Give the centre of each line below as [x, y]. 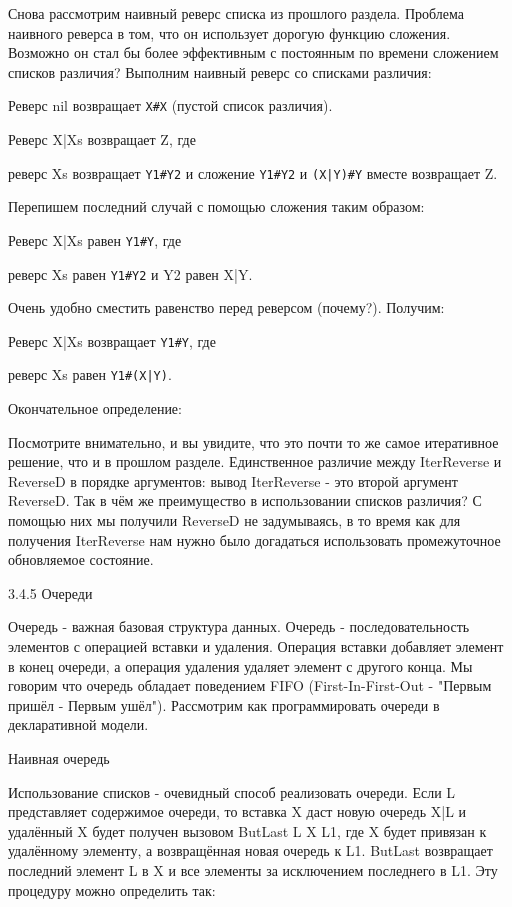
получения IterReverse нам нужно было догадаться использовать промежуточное [254, 539]
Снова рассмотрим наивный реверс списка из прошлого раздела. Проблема [236, 13]
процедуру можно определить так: [112, 889]
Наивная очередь [59, 758]
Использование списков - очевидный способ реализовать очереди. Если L [232, 791]
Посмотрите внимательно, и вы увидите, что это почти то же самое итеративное [253, 441]
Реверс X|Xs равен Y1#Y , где [95, 239]
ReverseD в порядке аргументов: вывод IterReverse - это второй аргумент [233, 480]
